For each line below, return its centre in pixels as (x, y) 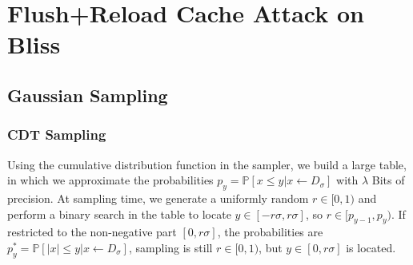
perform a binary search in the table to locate (119, 214)
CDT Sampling (57, 134)
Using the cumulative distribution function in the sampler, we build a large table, (207, 164)
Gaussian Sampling (88, 95)
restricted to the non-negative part (92, 232)
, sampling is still (170, 247)
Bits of (388, 180)
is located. (371, 247)
